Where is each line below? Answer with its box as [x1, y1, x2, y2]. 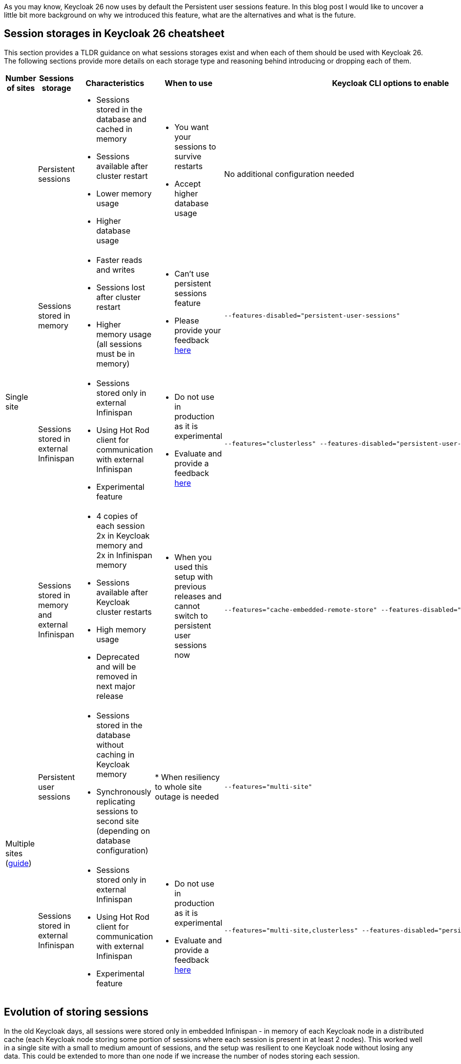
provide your [174, 325, 221, 335]
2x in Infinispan [96, 550, 152, 560]
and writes [96, 264, 135, 275]
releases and [174, 591, 222, 601]
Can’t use [174, 268, 210, 279]
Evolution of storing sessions [4, 1006, 149, 1019]
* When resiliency [155, 772, 220, 782]
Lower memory [96, 188, 152, 198]
